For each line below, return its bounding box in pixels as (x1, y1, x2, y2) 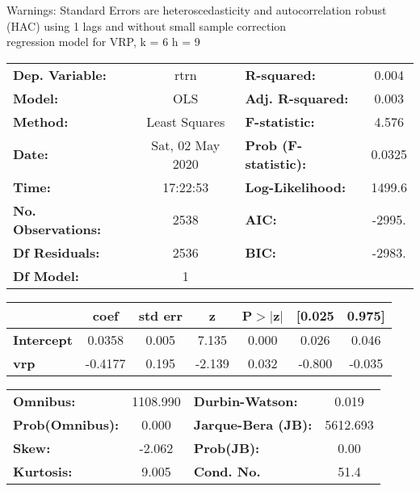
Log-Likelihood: (245, 177, 346, 196)
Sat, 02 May (151, 135, 220, 154)
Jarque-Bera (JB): (193, 414, 313, 434)
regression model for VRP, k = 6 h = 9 (6, 33, 200, 50)
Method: (13, 111, 69, 131)
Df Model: (13, 266, 79, 285)
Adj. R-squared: (245, 88, 349, 107)
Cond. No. (193, 461, 261, 481)
